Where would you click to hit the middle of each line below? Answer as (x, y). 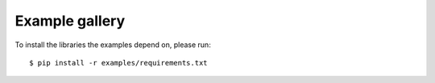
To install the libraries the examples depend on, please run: (113, 45)
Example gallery (70, 21)
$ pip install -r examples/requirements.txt (119, 63)
